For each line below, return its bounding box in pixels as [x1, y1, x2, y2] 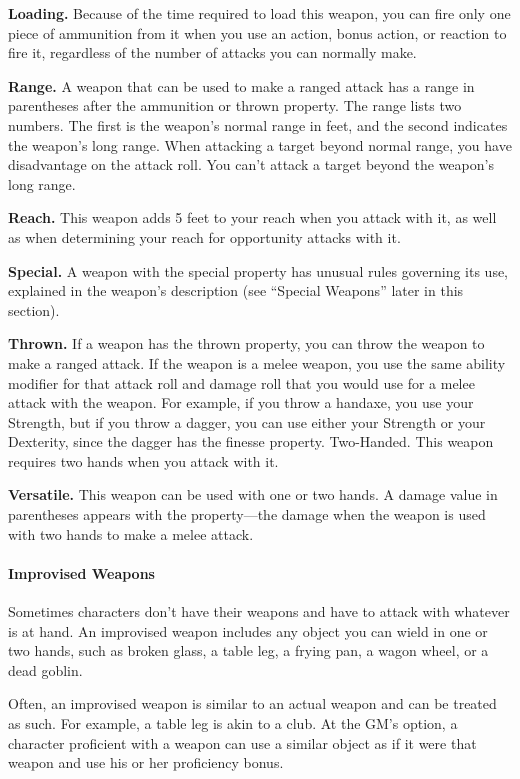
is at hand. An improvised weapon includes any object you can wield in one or [8, 620, 488, 641]
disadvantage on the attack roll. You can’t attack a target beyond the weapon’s [8, 154, 494, 175]
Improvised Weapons [8, 562, 155, 583]
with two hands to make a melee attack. [8, 523, 254, 544]
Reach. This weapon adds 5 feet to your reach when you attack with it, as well [8, 207, 497, 228]
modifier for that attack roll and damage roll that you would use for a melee [8, 372, 475, 393]
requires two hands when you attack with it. [8, 450, 279, 471]
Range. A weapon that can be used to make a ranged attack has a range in [8, 75, 475, 96]
